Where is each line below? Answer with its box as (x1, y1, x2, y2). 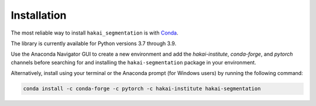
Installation (11, 9, 67, 22)
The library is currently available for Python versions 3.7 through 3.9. (11, 40, 177, 47)
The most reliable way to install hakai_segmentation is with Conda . (11, 29, 178, 36)
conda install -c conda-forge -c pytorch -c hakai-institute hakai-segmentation (23, 86, 261, 92)
